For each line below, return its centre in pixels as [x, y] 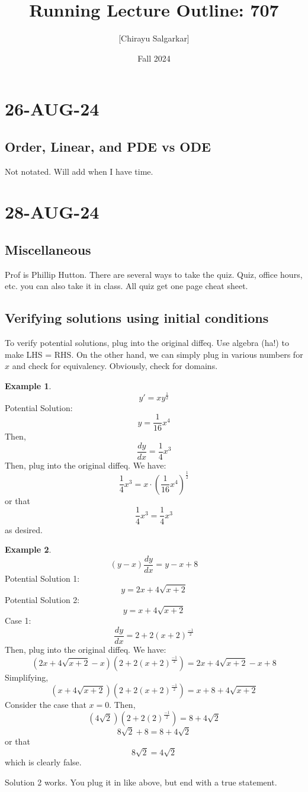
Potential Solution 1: [42, 578]
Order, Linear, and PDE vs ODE [108, 146]
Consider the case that [46, 705]
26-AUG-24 [52, 109]
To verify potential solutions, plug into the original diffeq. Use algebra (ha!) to [147, 343]
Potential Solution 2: [42, 599]
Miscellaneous [48, 250]
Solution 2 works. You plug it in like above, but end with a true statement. [141, 782]
